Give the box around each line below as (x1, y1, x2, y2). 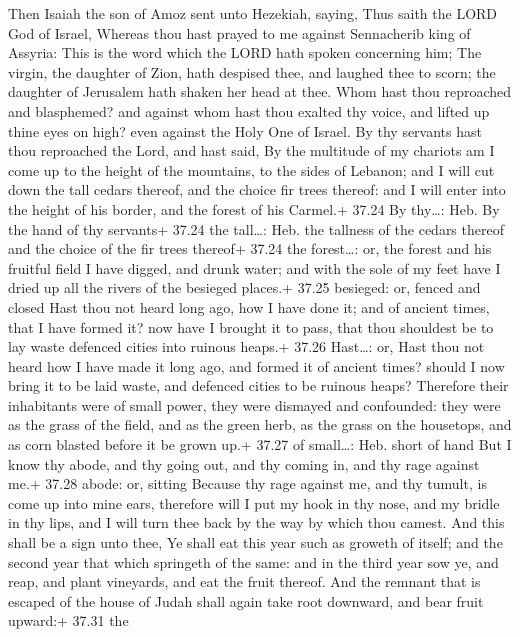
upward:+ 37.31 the (8, 610, 129, 631)
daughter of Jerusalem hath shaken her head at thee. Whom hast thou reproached (8, 81, 512, 102)
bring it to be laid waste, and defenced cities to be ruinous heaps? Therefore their (8, 375, 509, 396)
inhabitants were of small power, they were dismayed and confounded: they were (8, 394, 501, 415)
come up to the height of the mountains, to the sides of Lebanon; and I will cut (8, 159, 495, 180)
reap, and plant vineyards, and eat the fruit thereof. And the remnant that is (8, 571, 481, 592)
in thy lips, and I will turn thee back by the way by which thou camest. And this (8, 512, 505, 533)
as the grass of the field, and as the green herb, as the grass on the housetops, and (8, 414, 512, 435)
